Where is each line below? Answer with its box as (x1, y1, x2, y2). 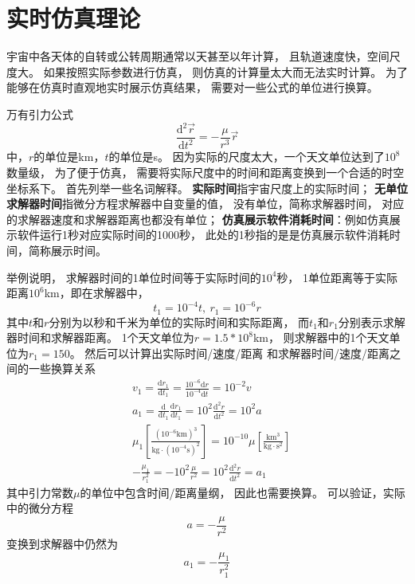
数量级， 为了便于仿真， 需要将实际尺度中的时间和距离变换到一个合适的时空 (6, 164, 405, 180)
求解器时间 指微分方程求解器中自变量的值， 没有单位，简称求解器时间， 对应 (6, 195, 405, 212)
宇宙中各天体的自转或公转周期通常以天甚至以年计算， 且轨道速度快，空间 (6, 48, 390, 65)
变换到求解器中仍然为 (6, 535, 118, 552)
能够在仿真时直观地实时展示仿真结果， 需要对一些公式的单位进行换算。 (6, 79, 378, 96)
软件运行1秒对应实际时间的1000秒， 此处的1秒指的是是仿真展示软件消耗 (17, 226, 390, 243)
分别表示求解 (338, 313, 405, 330)
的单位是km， (33, 148, 105, 165)
